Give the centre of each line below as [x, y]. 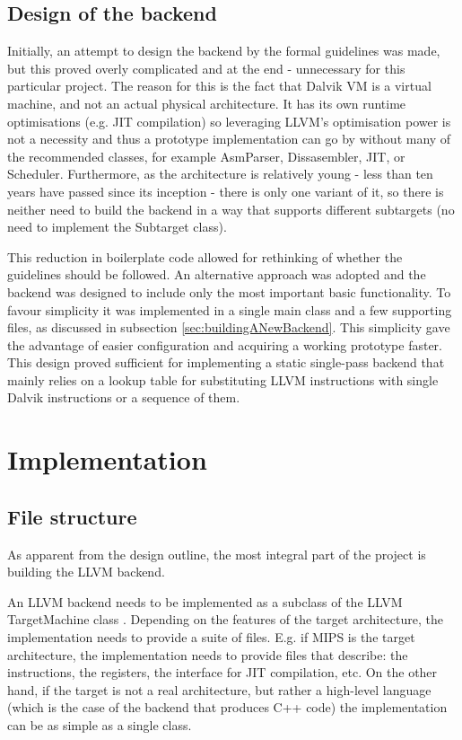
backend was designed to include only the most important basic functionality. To [229, 291]
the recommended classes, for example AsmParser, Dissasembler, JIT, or [206, 156]
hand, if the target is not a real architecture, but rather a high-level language [219, 689]
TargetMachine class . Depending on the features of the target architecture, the [225, 619]
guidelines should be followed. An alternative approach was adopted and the [217, 274]
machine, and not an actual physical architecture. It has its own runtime [207, 103]
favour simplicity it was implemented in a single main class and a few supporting [230, 309]
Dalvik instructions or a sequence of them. [124, 397]
